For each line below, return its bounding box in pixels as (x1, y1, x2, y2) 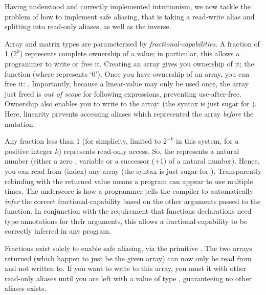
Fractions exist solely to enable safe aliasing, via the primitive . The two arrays (5, 243, 252, 254)
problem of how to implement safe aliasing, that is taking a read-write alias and (5, 11, 255, 21)
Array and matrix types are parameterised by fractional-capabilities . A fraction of (5, 38, 260, 49)
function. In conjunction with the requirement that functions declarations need (5, 206, 252, 216)
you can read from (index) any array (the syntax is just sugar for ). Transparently (5, 165, 262, 176)
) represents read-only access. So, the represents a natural (58, 145, 239, 156)
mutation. (5, 118, 35, 129)
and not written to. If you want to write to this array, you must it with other (5, 263, 247, 274)
